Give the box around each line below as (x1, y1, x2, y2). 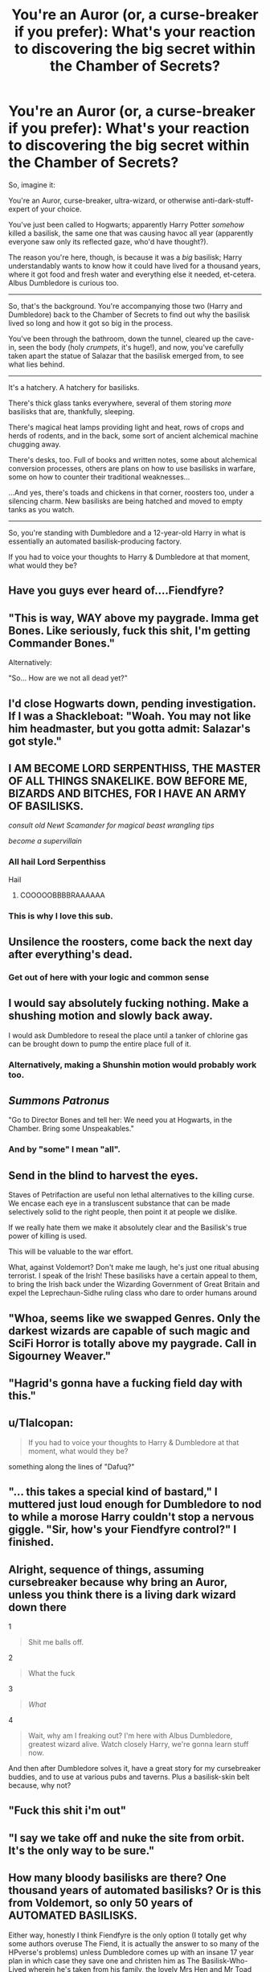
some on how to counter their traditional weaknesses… (8, 472, 190, 482)
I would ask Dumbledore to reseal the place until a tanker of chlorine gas (8, 1030, 248, 1040)
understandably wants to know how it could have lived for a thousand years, (8, 261, 261, 270)
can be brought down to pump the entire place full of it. (8, 1039, 191, 1049)
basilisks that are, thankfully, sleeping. (8, 406, 135, 416)
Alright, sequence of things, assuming (8, 1563, 205, 1576)
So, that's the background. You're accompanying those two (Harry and (8, 301, 243, 310)
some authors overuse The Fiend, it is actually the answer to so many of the (8, 1938, 260, 1948)
